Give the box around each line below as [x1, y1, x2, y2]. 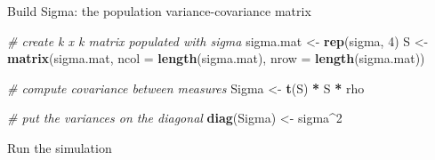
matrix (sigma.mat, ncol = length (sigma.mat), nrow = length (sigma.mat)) [7, 49, 425, 68]
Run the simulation [7, 138, 112, 156]
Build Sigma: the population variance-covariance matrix [7, 2, 311, 20]
